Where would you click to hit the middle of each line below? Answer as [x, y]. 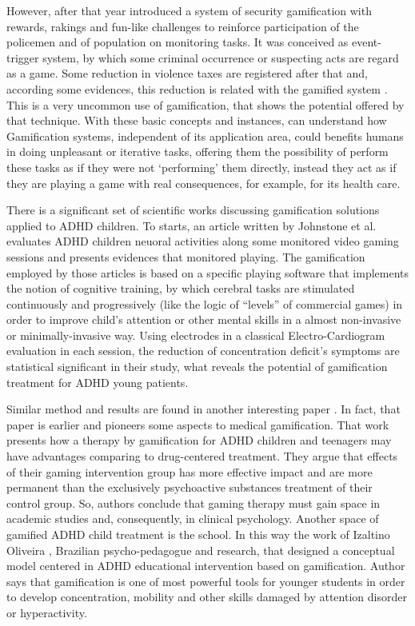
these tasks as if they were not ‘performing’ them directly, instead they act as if [202, 167]
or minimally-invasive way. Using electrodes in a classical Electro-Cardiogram [196, 335]
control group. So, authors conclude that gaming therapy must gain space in [194, 502]
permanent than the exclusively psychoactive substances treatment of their [190, 487]
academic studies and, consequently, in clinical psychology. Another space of [193, 518]
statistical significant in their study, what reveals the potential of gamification [197, 367]
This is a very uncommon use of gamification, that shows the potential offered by [206, 104]
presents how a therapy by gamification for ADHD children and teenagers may [199, 440]
